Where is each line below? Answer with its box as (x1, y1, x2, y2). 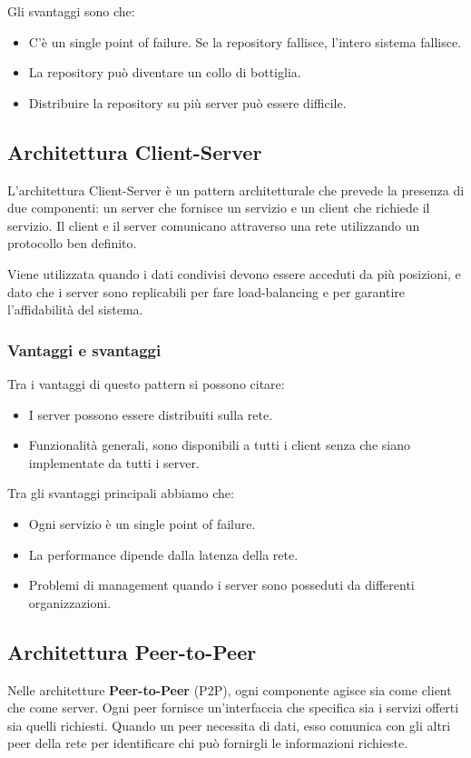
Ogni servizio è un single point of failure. (28, 514, 256, 533)
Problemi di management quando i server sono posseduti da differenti (28, 575, 415, 594)
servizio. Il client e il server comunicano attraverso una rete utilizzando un (7, 215, 420, 234)
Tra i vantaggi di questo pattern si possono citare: (7, 374, 285, 393)
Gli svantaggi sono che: (7, 2, 135, 20)
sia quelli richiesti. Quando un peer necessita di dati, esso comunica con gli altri (7, 715, 451, 734)
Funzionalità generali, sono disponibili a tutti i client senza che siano (28, 435, 410, 454)
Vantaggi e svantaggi (7, 338, 162, 361)
